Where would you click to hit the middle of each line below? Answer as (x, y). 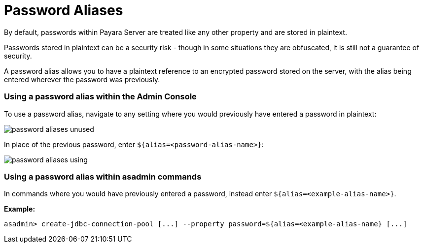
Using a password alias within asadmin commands (103, 176)
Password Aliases (64, 10)
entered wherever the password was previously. (82, 79)
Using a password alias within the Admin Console (100, 97)
